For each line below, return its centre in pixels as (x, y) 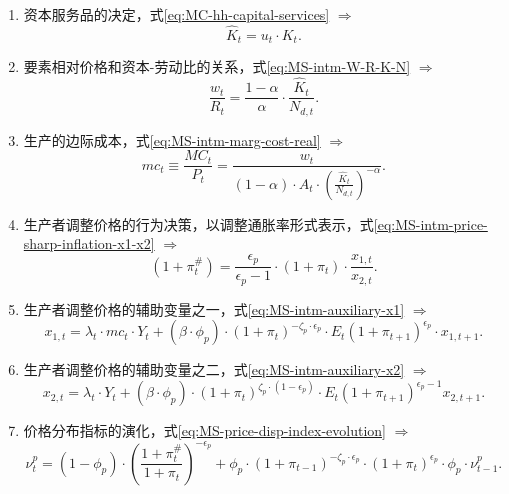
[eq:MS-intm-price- (430, 223)
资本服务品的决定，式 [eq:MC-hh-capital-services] (176, 14)
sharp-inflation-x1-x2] (89, 243)
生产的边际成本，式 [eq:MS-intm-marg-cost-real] (172, 139)
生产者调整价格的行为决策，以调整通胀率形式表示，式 (198, 223)
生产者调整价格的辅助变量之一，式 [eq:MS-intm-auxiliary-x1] (214, 308)
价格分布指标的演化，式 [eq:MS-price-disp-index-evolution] (205, 430)
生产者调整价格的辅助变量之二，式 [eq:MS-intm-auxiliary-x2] (214, 369)
